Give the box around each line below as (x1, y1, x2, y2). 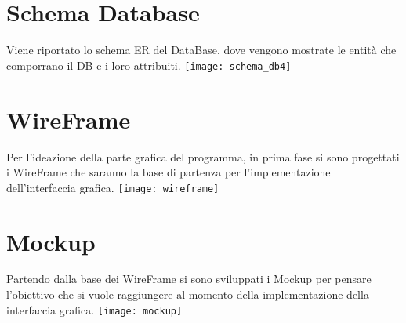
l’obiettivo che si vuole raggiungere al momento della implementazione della (6, 286, 369, 303)
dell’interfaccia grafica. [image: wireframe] (6, 179, 219, 195)
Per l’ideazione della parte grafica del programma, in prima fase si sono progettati (6, 148, 400, 165)
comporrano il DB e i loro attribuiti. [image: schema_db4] (6, 56, 292, 73)
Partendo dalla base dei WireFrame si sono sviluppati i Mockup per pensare (6, 270, 372, 287)
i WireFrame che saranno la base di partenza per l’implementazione (6, 164, 331, 180)
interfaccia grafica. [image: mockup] (6, 301, 183, 318)
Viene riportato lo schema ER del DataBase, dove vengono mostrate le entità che (6, 42, 397, 58)
